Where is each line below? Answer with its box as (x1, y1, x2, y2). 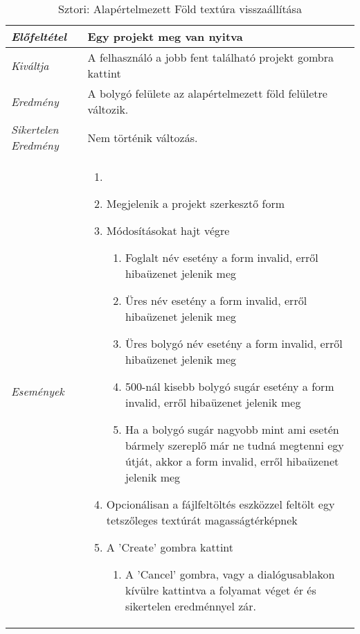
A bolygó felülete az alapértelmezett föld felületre (87, 85, 327, 101)
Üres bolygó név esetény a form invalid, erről (125, 335, 343, 351)
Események (11, 383, 64, 399)
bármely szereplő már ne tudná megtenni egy (125, 437, 344, 453)
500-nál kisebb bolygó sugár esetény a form (125, 378, 334, 394)
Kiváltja (11, 57, 49, 73)
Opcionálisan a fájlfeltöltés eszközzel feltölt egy (106, 496, 335, 512)
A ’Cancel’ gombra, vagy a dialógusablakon (125, 566, 335, 582)
